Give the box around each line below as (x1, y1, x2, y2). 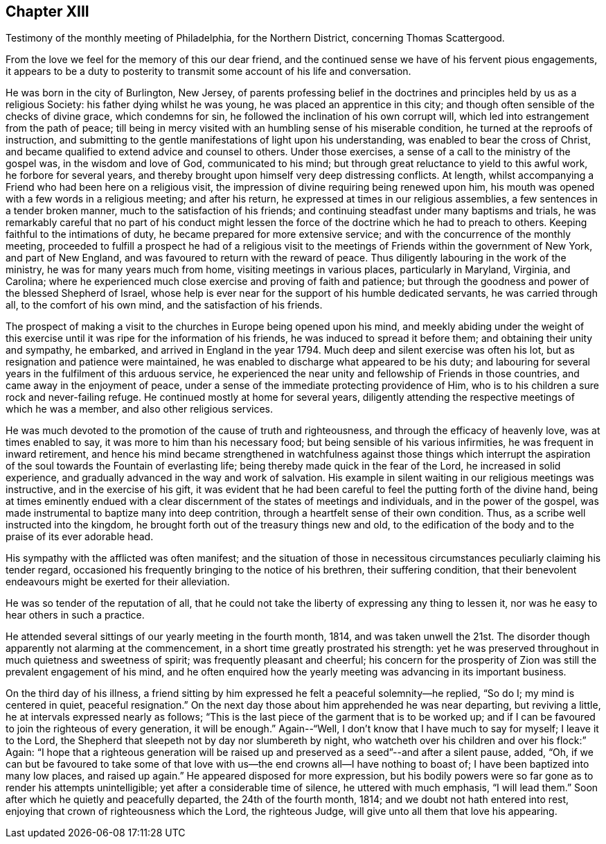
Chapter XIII (6, 3, 89, 20)
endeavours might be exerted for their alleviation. (6, 576, 230, 588)
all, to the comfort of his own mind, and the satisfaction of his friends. (6, 299, 323, 311)
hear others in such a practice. (6, 609, 145, 621)
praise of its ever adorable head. (6, 531, 154, 543)
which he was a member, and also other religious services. (6, 403, 274, 415)
